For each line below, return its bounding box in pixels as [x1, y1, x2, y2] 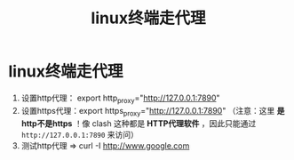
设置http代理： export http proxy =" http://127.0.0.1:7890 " [20, 92, 220, 105]
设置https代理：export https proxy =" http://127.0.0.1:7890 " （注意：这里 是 [20, 105, 285, 118]
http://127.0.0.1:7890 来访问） [20, 129, 139, 140]
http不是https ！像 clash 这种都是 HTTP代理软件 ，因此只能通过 [20, 117, 257, 129]
